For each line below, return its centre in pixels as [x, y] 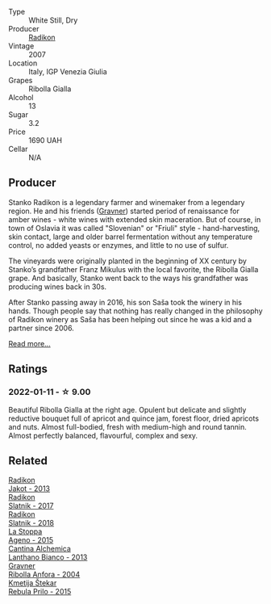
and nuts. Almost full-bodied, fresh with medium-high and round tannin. [128, 426]
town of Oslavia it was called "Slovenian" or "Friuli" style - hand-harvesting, [134, 228]
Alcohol [21, 97]
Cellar [18, 149]
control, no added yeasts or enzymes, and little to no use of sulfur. [119, 245]
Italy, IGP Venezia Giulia [68, 71]
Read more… [29, 343]
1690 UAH [46, 140]
